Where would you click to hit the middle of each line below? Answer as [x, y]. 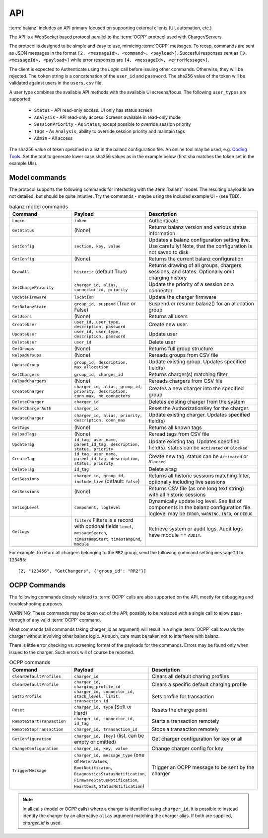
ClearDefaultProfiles [37, 676]
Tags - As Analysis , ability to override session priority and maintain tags [109, 131]
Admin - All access [53, 138]
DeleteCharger [28, 402]
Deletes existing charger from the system [197, 402]
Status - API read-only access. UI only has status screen [93, 110]
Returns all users [168, 317]
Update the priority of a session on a [191, 284]
